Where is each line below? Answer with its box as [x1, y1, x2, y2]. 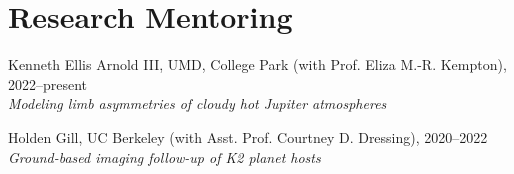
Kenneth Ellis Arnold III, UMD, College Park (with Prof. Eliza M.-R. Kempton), [8, 54, 507, 75]
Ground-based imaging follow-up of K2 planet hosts [8, 146, 321, 167]
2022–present [8, 73, 88, 94]
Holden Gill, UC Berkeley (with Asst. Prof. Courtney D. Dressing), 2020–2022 [8, 126, 488, 147]
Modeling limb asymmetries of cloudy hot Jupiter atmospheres [8, 93, 387, 114]
